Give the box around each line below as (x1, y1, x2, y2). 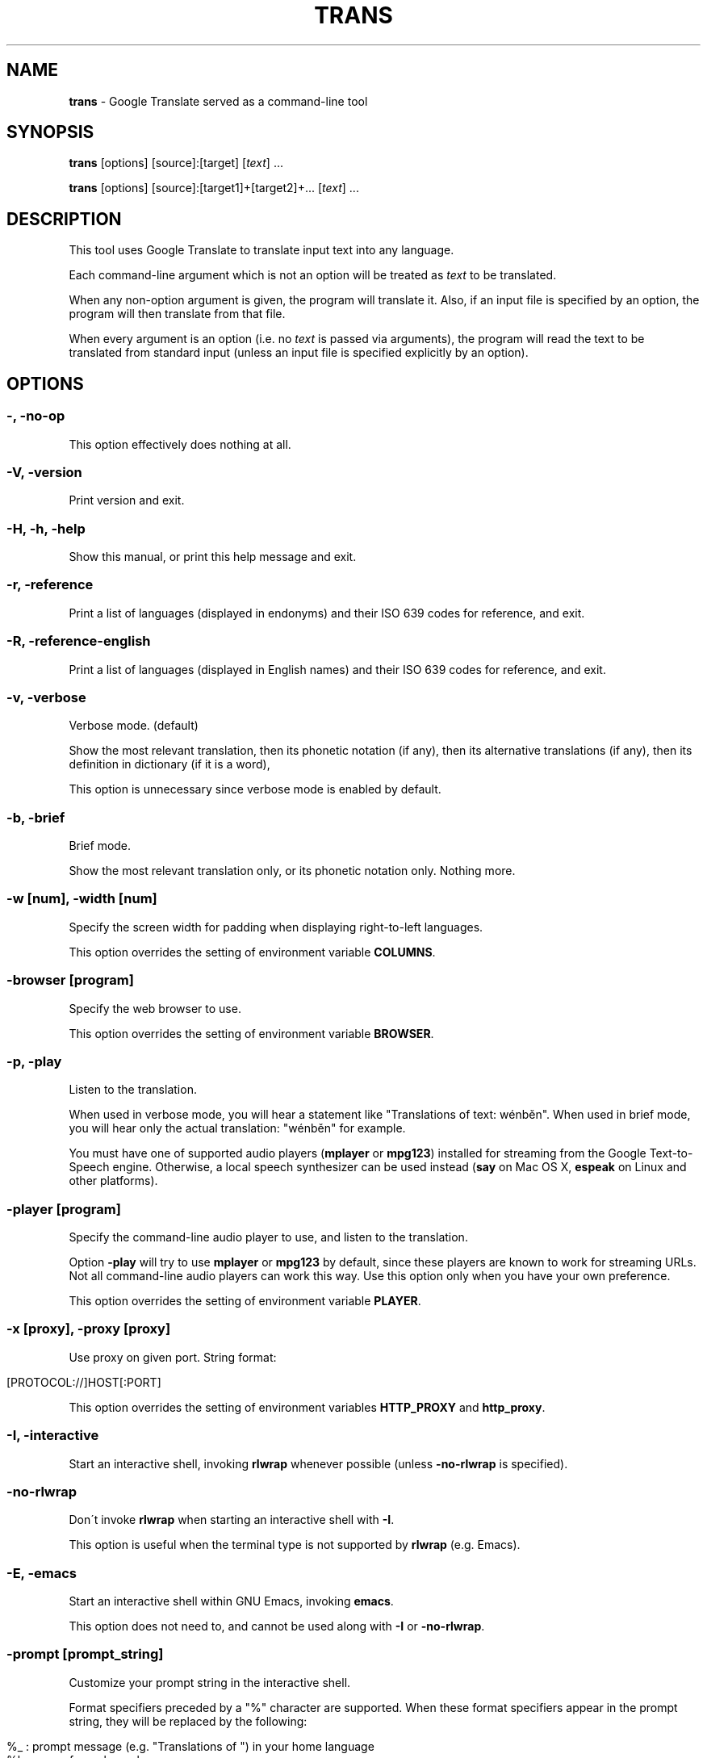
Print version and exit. (69, 493, 185, 508)
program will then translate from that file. (69, 307, 286, 321)
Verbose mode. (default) (69, 718, 199, 733)
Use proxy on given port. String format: (69, 1350, 277, 1364)
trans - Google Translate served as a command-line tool (69, 94, 368, 108)
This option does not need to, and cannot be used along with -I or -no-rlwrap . (69, 1619, 485, 1633)
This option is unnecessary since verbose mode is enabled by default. (69, 782, 441, 797)
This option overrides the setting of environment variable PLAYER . (69, 1294, 421, 1308)
